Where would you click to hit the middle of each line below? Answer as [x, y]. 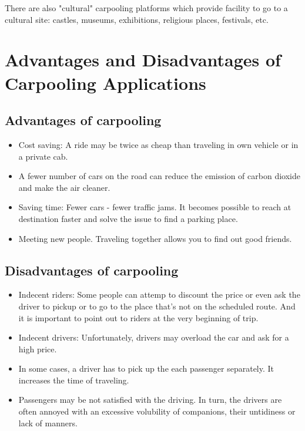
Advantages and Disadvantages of [143, 60]
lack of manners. [48, 422]
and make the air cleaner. [64, 187]
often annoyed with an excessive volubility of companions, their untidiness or [157, 411]
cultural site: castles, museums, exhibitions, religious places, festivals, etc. [137, 19]
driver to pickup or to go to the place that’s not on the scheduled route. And [157, 306]
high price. [38, 348]
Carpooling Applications [105, 83]
